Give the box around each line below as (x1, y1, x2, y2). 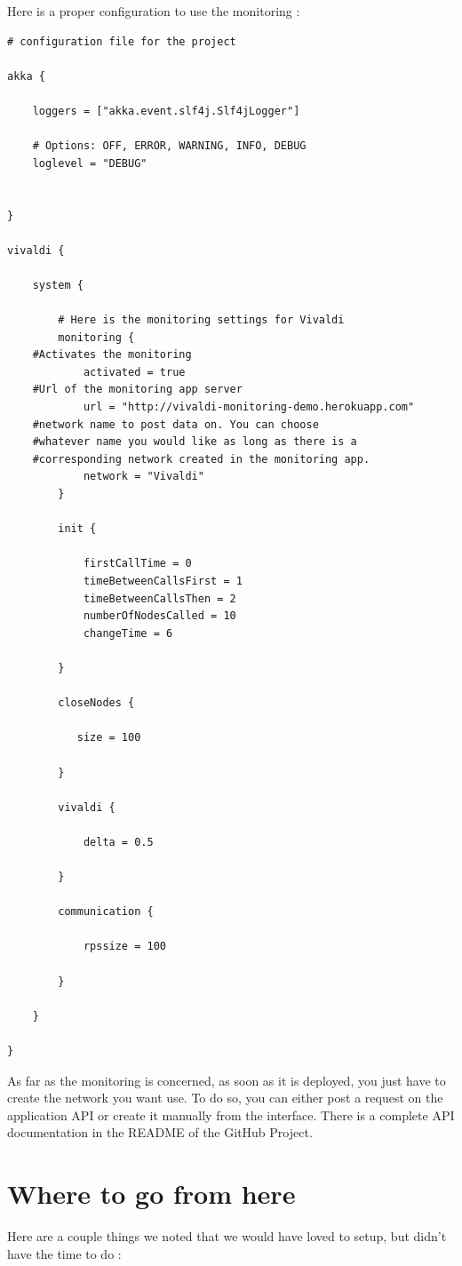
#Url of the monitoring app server (32, 383, 243, 396)
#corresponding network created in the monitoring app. (32, 452, 370, 466)
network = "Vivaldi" (83, 470, 204, 483)
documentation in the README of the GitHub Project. (7, 1123, 313, 1142)
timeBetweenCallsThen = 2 (83, 592, 236, 605)
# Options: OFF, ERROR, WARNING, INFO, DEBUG (32, 139, 307, 153)
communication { (58, 905, 154, 919)
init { (58, 522, 97, 536)
